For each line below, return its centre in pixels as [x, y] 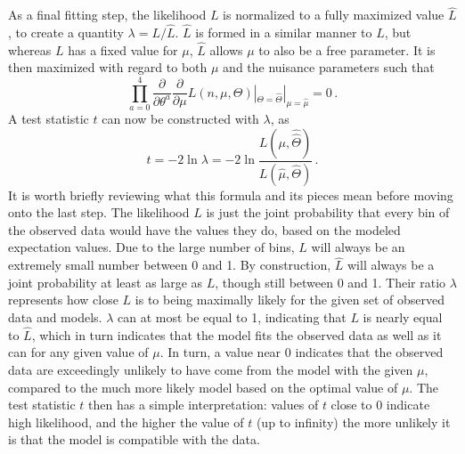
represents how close [63, 300]
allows [226, 49]
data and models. [55, 317]
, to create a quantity [66, 32]
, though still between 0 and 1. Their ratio [330, 282]
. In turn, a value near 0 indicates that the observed [302, 352]
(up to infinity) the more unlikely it [353, 422]
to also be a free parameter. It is [347, 49]
